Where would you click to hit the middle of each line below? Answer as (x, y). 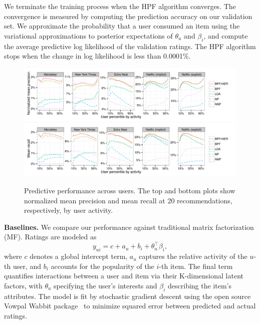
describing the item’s (200, 285)
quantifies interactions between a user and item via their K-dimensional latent (124, 276)
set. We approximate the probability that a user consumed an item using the (122, 26)
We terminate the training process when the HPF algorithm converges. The (120, 6)
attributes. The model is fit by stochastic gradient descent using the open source (127, 296)
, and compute (226, 35)
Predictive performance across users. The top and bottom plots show (130, 190)
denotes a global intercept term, (79, 256)
